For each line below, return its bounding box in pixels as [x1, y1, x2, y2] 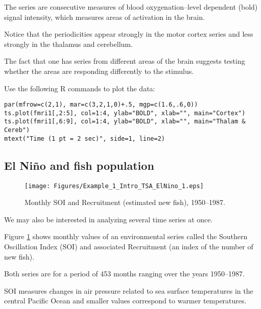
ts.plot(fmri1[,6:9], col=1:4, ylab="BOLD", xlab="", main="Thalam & [4, 118, 246, 125]
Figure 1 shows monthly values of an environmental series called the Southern [4, 231, 248, 242]
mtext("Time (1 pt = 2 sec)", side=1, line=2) [4, 135, 165, 142]
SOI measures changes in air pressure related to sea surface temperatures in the [4, 285, 253, 296]
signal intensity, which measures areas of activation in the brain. [4, 11, 205, 22]
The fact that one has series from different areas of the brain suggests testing [4, 56, 245, 66]
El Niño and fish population [4, 157, 154, 173]
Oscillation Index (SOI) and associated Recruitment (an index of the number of [4, 241, 253, 252]
